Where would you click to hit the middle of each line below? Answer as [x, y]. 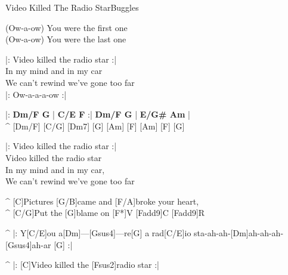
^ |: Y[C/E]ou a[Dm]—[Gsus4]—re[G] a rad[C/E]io [98, 232]
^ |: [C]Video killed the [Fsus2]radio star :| [82, 265]
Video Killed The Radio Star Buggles [72, 7]
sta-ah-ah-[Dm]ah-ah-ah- [239, 232]
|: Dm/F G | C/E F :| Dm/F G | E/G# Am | [98, 114]
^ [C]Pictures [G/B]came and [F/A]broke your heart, [102, 201]
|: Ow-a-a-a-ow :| [36, 94]
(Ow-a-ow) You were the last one [66, 39]
